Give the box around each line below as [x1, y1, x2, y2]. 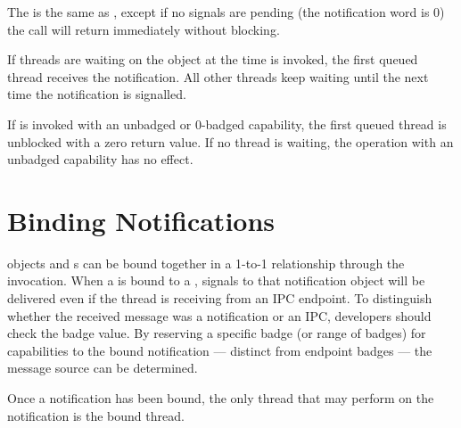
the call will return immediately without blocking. [7, 20, 280, 38]
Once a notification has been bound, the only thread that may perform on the [7, 389, 434, 407]
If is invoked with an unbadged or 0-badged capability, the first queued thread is [7, 114, 447, 133]
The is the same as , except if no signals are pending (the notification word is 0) [7, 3, 445, 21]
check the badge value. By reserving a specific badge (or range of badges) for [7, 324, 426, 342]
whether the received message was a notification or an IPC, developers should [7, 306, 432, 325]
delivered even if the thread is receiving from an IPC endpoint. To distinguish [7, 289, 432, 308]
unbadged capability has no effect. [7, 150, 193, 169]
